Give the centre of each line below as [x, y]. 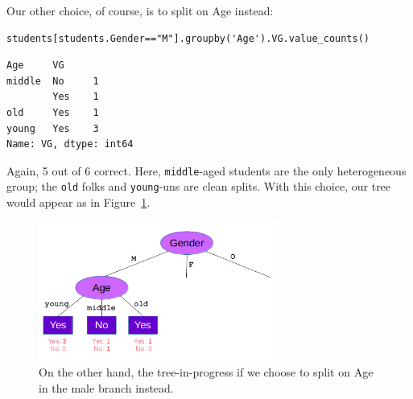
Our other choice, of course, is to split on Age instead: [140, 10]
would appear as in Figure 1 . [78, 202]
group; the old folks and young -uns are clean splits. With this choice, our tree [199, 186]
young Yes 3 [53, 128]
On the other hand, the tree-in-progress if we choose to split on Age [206, 372]
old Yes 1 [53, 112]
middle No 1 [53, 81]
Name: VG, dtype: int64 [70, 144]
